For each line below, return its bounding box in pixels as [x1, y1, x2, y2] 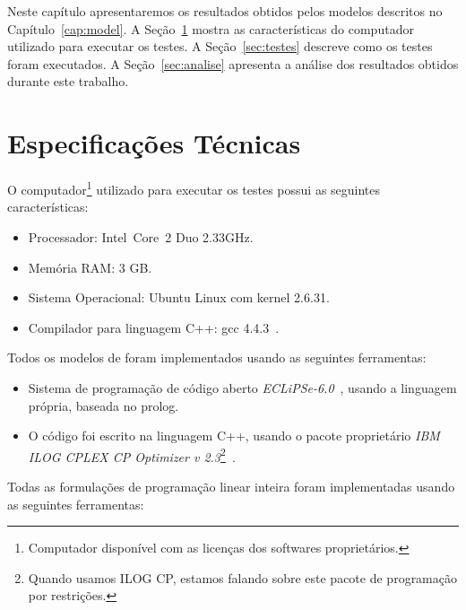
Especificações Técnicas [7, 125, 301, 161]
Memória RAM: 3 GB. [28, 257, 152, 276]
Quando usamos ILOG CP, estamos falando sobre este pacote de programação [28, 568, 457, 587]
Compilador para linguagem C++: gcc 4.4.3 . [28, 318, 280, 336]
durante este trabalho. [7, 72, 129, 91]
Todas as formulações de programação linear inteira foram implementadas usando [7, 476, 455, 495]
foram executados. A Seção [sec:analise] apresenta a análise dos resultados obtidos [7, 54, 459, 73]
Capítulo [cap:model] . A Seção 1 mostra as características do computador [7, 19, 414, 38]
